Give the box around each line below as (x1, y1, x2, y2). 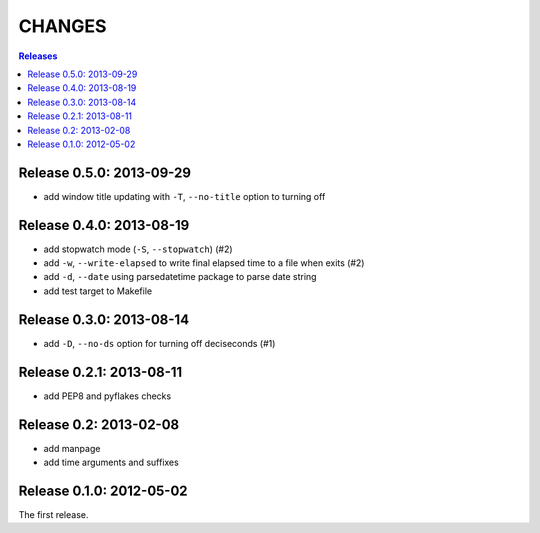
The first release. (18, 508, 89, 520)
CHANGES (18, 15, 107, 37)
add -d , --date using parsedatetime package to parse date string (43, 271, 317, 283)
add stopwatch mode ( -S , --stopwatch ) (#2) (43, 243, 234, 255)
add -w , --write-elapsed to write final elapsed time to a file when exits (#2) (43, 257, 365, 269)
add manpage (43, 442, 101, 454)
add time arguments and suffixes (43, 456, 179, 468)
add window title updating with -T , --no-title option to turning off (43, 190, 326, 202)
